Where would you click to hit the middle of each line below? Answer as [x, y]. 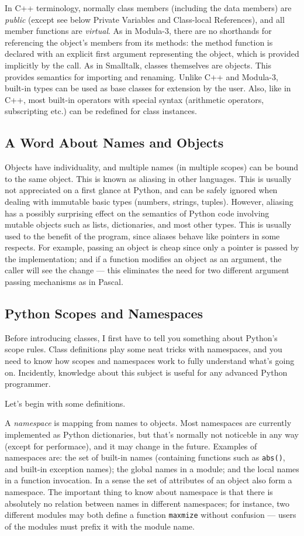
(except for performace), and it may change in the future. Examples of [131, 446]
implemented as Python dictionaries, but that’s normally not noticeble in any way [152, 434]
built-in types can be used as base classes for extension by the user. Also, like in [148, 88]
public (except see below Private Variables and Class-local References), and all [145, 19]
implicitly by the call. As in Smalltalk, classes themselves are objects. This [138, 65]
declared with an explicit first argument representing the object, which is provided [152, 54]
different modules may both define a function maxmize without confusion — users [151, 515]
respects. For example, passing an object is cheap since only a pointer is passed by [152, 247]
